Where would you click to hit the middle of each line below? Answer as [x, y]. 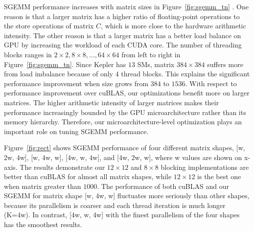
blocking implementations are [205, 167]
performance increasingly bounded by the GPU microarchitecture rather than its [125, 112]
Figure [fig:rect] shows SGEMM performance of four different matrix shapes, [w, [125, 148]
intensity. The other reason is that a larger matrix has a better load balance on [123, 35]
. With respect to [211, 83]
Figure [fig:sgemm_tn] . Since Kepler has [65, 64]
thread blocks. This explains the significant [185, 74]
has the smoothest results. [43, 224]
